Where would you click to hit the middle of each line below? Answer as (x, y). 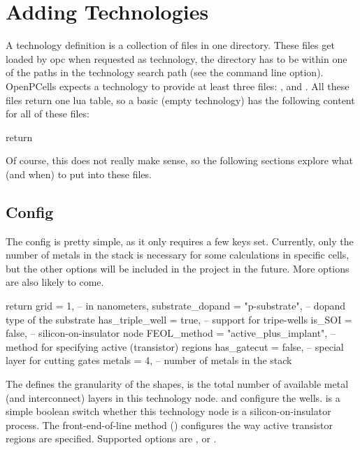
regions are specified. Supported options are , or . (111, 438)
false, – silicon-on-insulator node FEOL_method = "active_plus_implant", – (171, 333)
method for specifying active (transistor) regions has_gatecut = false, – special (175, 346)
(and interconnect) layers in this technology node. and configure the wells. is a (173, 397)
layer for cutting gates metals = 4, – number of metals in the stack (149, 360)
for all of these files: (48, 114)
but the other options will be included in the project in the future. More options (178, 268)
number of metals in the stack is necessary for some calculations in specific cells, (178, 255)
